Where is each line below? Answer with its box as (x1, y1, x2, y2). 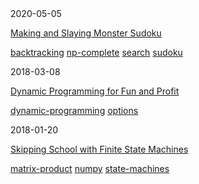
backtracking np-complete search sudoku (10, 47, 183, 58)
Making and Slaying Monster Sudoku (10, 27, 162, 39)
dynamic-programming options (10, 105, 139, 116)
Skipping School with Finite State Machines (10, 143, 189, 155)
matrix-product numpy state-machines (10, 163, 170, 174)
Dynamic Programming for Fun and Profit (10, 85, 180, 97)
